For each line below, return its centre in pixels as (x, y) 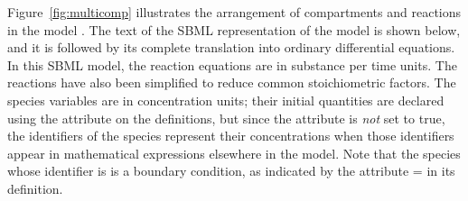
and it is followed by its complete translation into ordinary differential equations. (231, 47)
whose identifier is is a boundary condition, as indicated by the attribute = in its (231, 171)
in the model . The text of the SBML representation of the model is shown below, (234, 29)
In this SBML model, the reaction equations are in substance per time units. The (232, 64)
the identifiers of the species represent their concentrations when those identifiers (231, 136)
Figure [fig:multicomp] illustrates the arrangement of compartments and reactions (234, 12)
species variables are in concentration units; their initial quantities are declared (226, 100)
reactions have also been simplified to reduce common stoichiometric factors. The (232, 82)
